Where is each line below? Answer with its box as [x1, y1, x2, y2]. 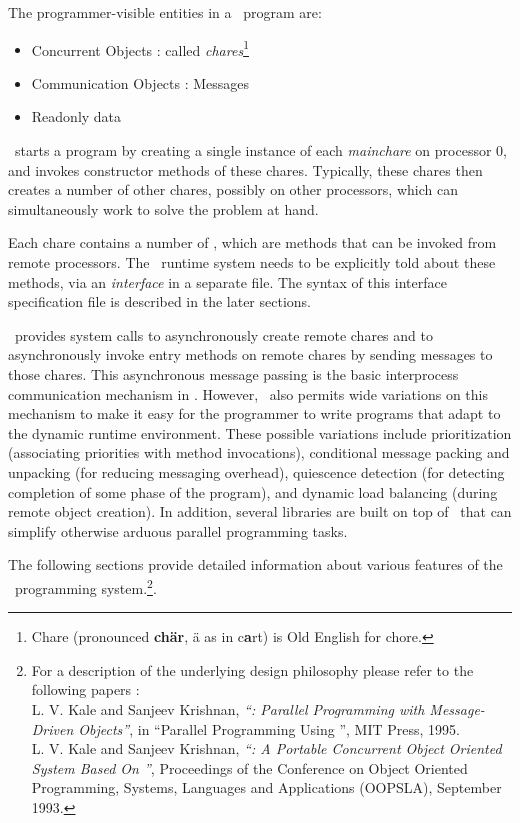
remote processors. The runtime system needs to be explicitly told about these [8, 252, 496, 272]
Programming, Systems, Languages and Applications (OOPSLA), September [31, 777, 502, 798]
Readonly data [31, 106, 122, 127]
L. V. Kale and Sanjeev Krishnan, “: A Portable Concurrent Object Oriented [31, 738, 502, 759]
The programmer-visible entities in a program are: [8, 2, 322, 22]
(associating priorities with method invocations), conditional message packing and [8, 442, 510, 463]
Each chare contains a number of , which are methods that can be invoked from [8, 232, 497, 253]
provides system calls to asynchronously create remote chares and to [14, 324, 433, 345]
